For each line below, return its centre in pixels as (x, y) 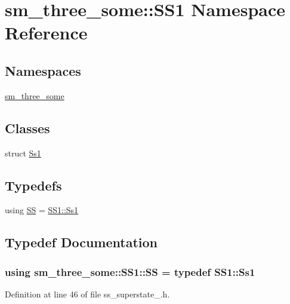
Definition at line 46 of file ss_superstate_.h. (87, 294)
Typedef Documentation (81, 242)
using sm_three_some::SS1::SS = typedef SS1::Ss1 (130, 271)
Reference (46, 33)
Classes (27, 128)
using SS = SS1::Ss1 (42, 210)
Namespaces (43, 70)
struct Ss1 (23, 153)
